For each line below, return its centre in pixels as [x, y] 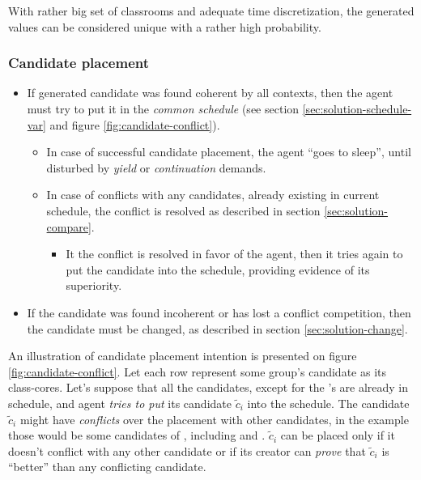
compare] [69, 226]
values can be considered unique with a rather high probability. [165, 26]
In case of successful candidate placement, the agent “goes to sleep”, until [229, 152]
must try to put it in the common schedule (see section [163, 108]
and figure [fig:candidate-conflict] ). [135, 124]
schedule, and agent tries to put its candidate [120, 403]
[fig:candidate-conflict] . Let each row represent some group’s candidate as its [197, 371]
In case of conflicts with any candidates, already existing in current [213, 195]
